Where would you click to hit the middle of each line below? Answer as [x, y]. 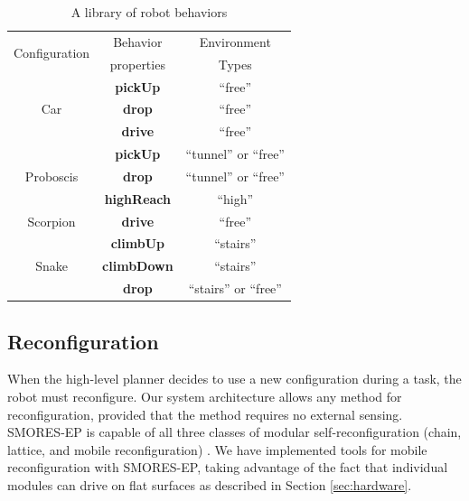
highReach [138, 198]
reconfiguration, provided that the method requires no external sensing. [205, 414]
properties [137, 64]
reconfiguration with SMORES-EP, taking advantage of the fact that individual [228, 467]
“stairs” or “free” [235, 288]
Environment [235, 41]
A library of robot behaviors [149, 12]
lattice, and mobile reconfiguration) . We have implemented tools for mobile [217, 449]
